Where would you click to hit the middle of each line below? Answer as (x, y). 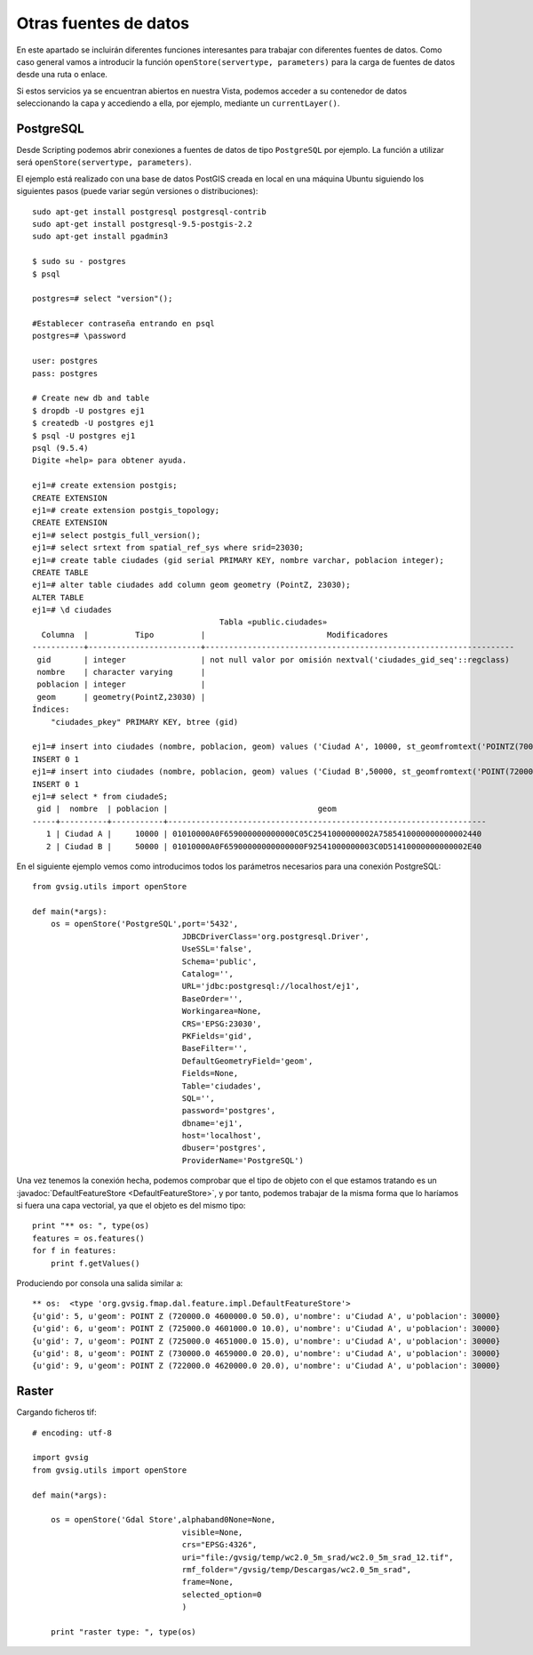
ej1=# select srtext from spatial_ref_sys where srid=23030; (168, 548)
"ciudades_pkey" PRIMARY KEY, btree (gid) (144, 722)
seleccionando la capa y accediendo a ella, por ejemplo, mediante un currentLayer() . (178, 103)
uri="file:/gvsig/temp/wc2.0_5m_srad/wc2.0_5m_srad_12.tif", (318, 1557)
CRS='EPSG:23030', (222, 1024)
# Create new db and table (91, 398)
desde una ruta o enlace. (62, 75)
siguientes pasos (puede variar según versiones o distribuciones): (137, 191)
